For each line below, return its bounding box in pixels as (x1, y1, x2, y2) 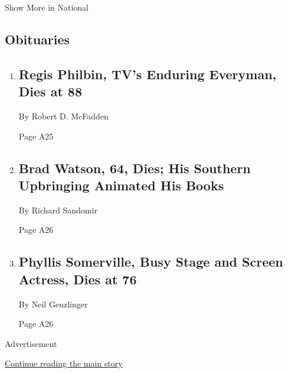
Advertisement (5, 337, 57, 349)
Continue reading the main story (5, 357, 123, 369)
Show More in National (5, 1, 89, 13)
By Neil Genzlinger (18, 297, 88, 310)
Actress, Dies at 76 (18, 270, 137, 288)
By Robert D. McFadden (18, 109, 109, 122)
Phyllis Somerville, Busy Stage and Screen (18, 252, 283, 271)
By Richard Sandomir (18, 203, 97, 216)
